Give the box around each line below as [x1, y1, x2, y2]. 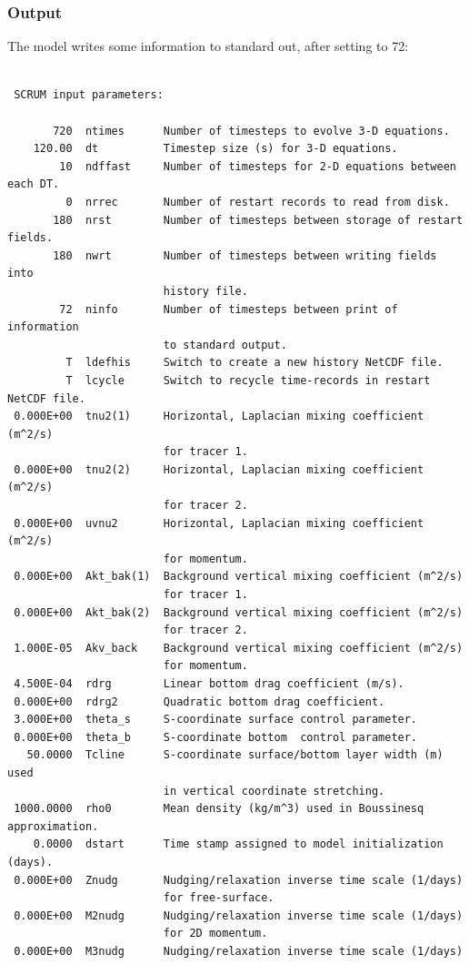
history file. [163, 284, 248, 298]
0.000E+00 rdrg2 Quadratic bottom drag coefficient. [14, 695, 385, 708]
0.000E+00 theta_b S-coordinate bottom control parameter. [14, 730, 418, 744]
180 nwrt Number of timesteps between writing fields [53, 249, 437, 262]
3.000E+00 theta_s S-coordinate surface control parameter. [14, 713, 418, 726]
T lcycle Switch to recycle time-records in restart [65, 373, 431, 387]
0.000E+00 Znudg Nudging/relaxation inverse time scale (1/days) [14, 873, 464, 887]
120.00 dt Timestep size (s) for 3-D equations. [33, 142, 398, 156]
